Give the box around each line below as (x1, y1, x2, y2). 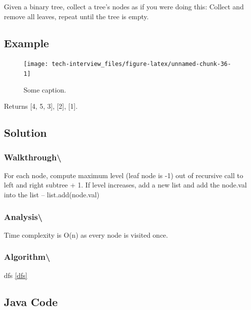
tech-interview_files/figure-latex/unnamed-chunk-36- (52, 61, 231, 68)
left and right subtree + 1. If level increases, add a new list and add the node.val (4, 180, 247, 190)
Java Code (4, 294, 58, 309)
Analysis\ (4, 210, 43, 222)
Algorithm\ (4, 250, 51, 263)
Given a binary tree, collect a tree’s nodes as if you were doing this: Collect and (4, 1, 244, 11)
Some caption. (24, 84, 66, 94)
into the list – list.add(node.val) (4, 189, 100, 200)
